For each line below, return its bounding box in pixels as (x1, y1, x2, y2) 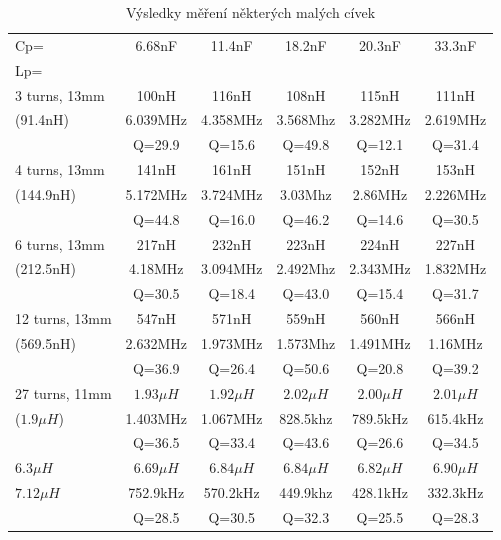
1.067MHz (201, 407, 263, 428)
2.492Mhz (276, 258, 336, 279)
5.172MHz (125, 183, 188, 204)
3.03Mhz (279, 183, 332, 204)
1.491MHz (349, 332, 411, 353)
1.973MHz (201, 332, 263, 353)
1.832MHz (424, 258, 487, 279)
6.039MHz (125, 109, 188, 130)
